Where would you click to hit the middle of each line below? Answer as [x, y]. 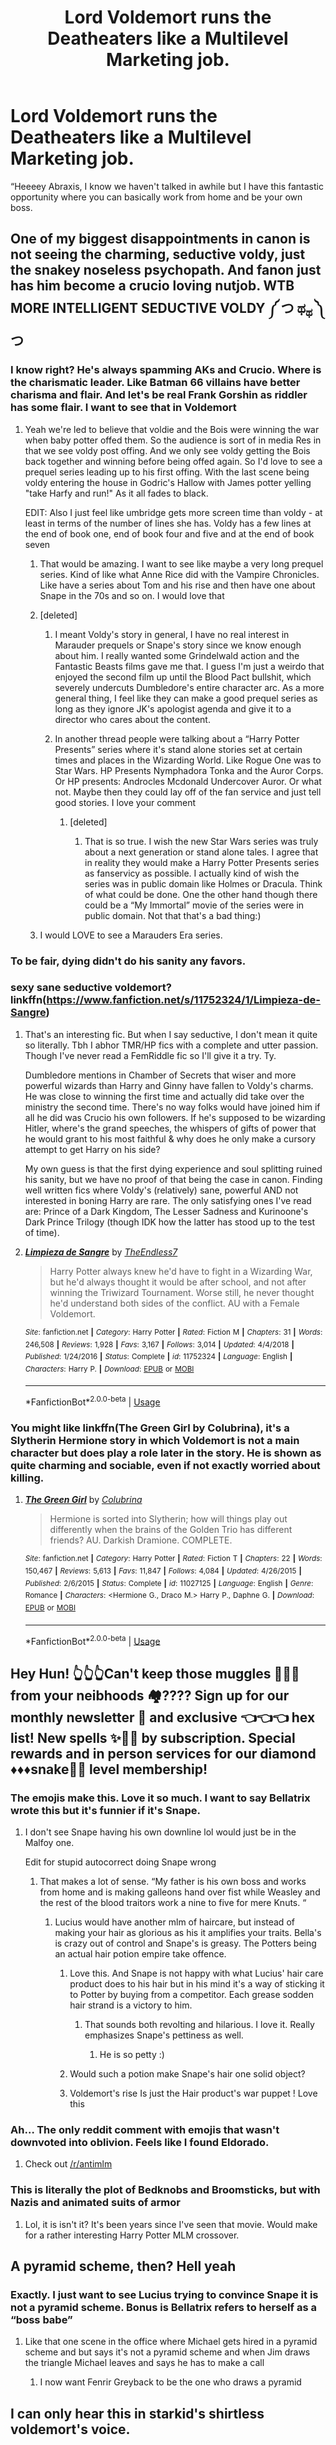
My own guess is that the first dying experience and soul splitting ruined [173, 1168]
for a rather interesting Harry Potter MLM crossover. [132, 2235]
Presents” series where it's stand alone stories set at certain [178, 749]
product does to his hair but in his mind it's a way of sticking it [197, 1984]
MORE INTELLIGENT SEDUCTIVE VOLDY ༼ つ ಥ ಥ [161, 310]
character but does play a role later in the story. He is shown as [166, 1453]
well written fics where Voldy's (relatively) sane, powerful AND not [161, 1190]
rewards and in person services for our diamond [163, 1753]
